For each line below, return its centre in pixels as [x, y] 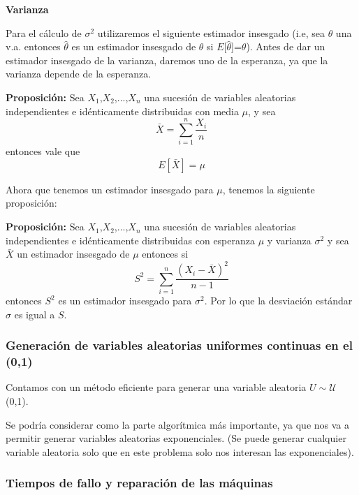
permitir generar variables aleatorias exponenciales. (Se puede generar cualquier [176, 438]
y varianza [289, 240]
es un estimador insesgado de [134, 46]
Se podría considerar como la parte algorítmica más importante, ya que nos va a [177, 424]
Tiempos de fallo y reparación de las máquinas [139, 483]
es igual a [35, 314]
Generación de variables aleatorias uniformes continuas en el [179, 345]
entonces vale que [43, 151]
